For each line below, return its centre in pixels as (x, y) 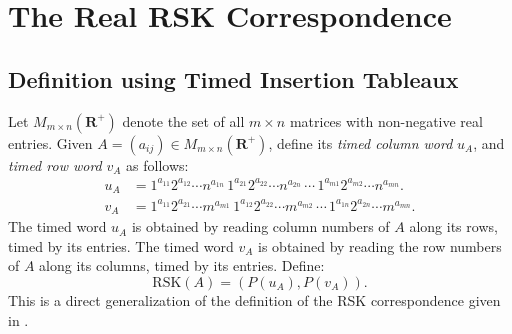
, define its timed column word (360, 142)
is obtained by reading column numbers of (260, 226)
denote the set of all (183, 120)
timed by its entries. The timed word (121, 245)
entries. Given (50, 142)
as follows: (157, 164)
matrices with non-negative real (386, 120)
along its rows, (453, 226)
